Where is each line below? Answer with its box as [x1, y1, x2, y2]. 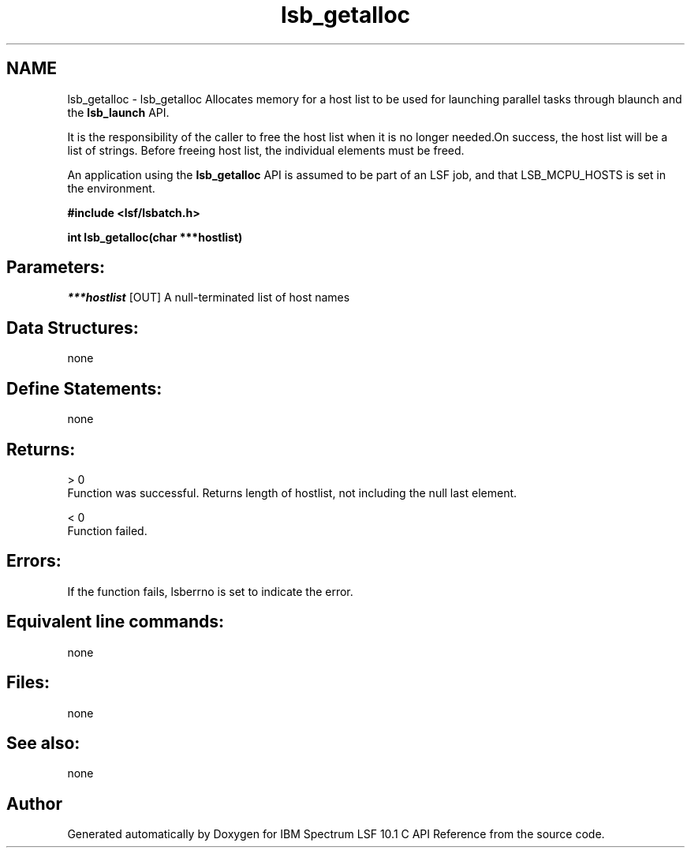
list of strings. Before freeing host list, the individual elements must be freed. [67, 143, 465, 157]
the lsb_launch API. [67, 105, 170, 119]
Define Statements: [6, 378, 162, 399]
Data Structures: [6, 317, 139, 338]
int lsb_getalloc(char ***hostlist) [67, 230, 243, 244]
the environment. [67, 181, 155, 195]
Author [6, 793, 62, 814]
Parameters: [6, 257, 105, 278]
